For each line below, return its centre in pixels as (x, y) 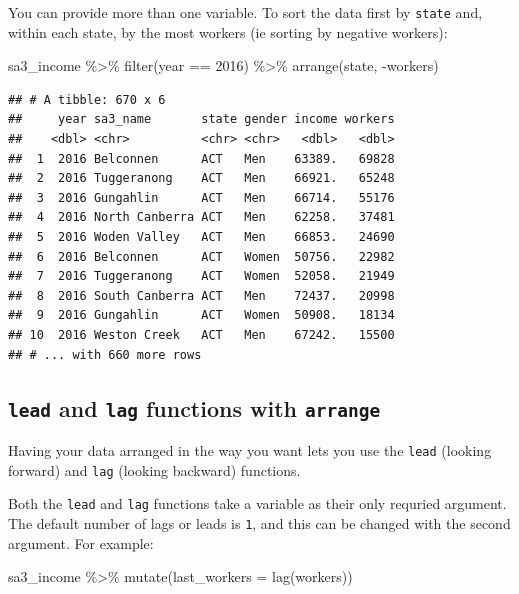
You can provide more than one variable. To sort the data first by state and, (245, 12)
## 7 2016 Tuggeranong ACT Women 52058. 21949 (201, 276)
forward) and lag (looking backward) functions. (154, 469)
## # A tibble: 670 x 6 (87, 99)
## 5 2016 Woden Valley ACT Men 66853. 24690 (201, 237)
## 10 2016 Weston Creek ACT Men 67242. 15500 (201, 334)
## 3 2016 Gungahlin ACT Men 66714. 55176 (201, 197)
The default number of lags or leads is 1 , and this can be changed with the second (259, 522)
